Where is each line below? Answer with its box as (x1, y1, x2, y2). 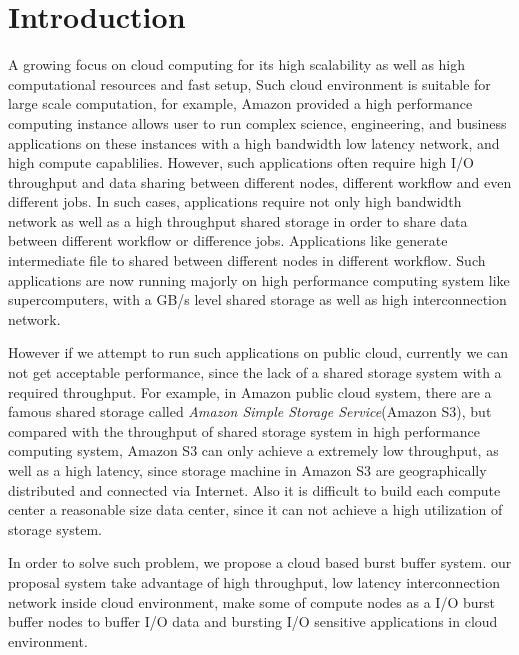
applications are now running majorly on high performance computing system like (8, 269, 510, 290)
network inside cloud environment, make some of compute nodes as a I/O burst (8, 591, 495, 612)
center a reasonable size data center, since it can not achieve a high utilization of (8, 499, 503, 520)
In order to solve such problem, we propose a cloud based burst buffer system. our (8, 552, 512, 573)
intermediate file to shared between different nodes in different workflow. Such (8, 250, 486, 271)
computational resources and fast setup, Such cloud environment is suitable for (8, 73, 491, 94)
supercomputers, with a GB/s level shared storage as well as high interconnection (8, 289, 507, 310)
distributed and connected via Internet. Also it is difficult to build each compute (8, 479, 501, 500)
